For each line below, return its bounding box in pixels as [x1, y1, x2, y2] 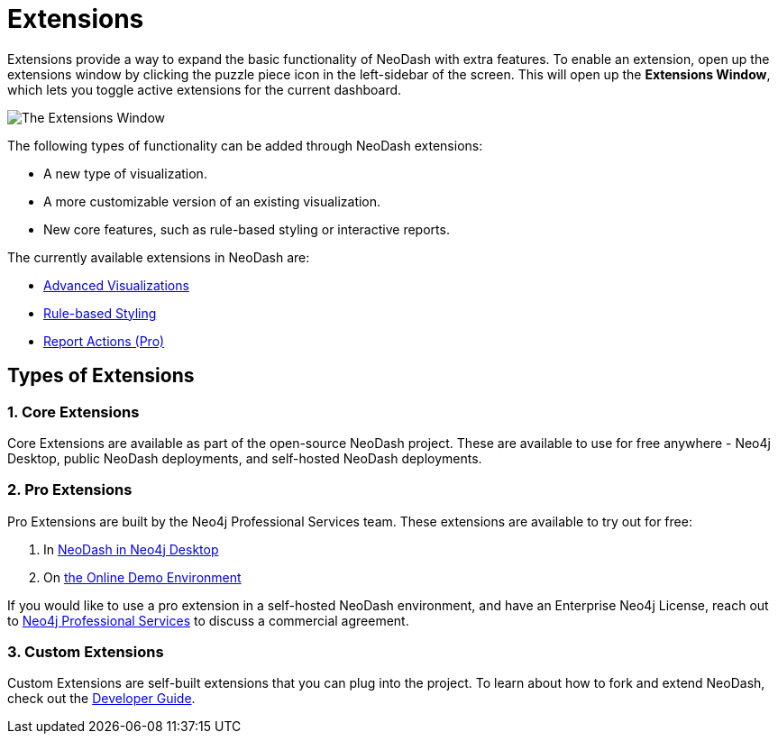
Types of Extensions [7, 364, 195, 388]
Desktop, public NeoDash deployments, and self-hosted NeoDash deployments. [7, 450, 482, 466]
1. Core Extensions [7, 402, 140, 421]
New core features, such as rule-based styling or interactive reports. [43, 221, 450, 237]
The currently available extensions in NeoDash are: [7, 249, 310, 265]
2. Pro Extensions [7, 480, 133, 499]
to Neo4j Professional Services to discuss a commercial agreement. [7, 612, 409, 628]
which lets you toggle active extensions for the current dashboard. [7, 81, 402, 97]
